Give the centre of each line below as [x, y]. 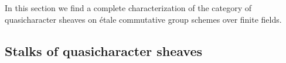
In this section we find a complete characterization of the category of [128, 8]
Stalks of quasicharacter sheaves [104, 50]
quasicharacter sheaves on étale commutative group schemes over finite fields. [143, 19]
